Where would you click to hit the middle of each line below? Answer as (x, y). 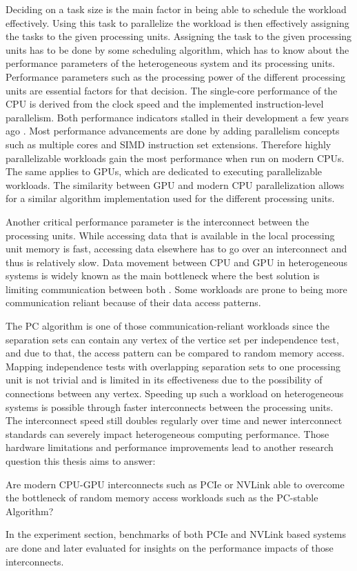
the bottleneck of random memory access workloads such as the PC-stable (162, 498)
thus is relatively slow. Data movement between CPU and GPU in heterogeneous (177, 262)
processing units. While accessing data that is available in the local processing (170, 235)
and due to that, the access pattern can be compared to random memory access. (175, 353)
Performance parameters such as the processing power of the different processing (175, 76)
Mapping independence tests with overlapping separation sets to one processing (173, 366)
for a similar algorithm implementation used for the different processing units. (170, 198)
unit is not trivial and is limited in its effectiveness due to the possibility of (164, 380)
